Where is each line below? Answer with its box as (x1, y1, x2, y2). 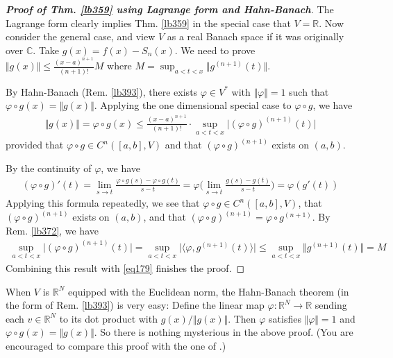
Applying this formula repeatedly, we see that (6, 196, 200, 210)
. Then (228, 311, 256, 325)
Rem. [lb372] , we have (6, 223, 99, 237)
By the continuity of (6, 160, 92, 175)
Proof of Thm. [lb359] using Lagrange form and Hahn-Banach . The (6, 2, 334, 16)
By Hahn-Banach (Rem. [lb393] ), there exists (6, 84, 198, 99)
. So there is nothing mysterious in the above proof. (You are (94, 325, 353, 339)
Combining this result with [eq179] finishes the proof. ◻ (6, 260, 245, 275)
